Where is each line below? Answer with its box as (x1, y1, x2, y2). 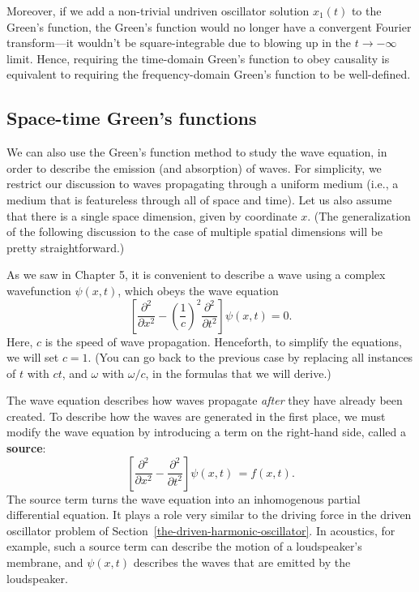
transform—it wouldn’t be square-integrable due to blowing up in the (6, 34, 352, 51)
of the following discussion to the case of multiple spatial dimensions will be (6, 223, 383, 240)
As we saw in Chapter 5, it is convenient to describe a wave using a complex (6, 266, 386, 283)
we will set (6, 349, 59, 366)
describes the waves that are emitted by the (133, 554, 351, 571)
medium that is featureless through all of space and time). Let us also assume (6, 191, 392, 208)
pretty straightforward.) (6, 238, 125, 255)
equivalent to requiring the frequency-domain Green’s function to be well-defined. (6, 66, 411, 83)
